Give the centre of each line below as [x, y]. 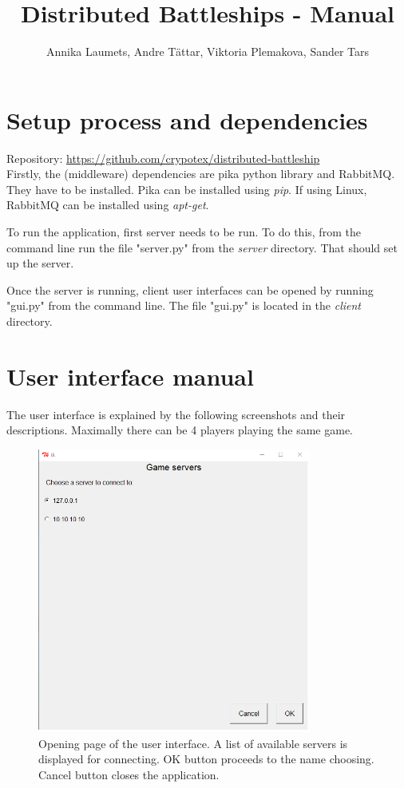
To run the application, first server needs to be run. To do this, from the [184, 232]
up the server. [40, 263]
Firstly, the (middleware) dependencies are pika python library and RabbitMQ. [201, 174]
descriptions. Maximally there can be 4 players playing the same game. [180, 430]
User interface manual [130, 376]
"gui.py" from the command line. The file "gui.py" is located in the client [184, 305]
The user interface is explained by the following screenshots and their [176, 414]
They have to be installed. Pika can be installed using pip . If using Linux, [187, 189]
